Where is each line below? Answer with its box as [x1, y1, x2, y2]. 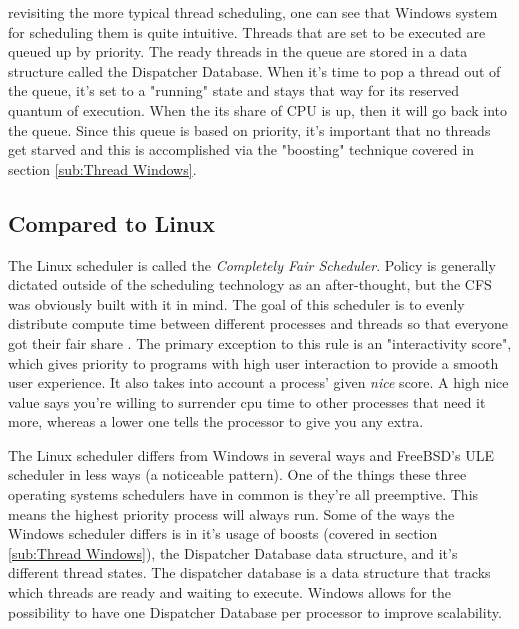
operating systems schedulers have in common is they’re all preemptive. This [8, 484, 479, 505]
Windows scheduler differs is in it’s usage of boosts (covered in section [8, 523, 438, 544]
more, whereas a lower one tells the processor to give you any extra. [8, 411, 424, 432]
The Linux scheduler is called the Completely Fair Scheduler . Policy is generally [8, 254, 496, 275]
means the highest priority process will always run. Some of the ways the [8, 503, 455, 524]
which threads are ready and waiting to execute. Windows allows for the [8, 582, 451, 603]
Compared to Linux [8, 207, 215, 238]
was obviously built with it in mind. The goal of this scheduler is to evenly [8, 293, 465, 314]
